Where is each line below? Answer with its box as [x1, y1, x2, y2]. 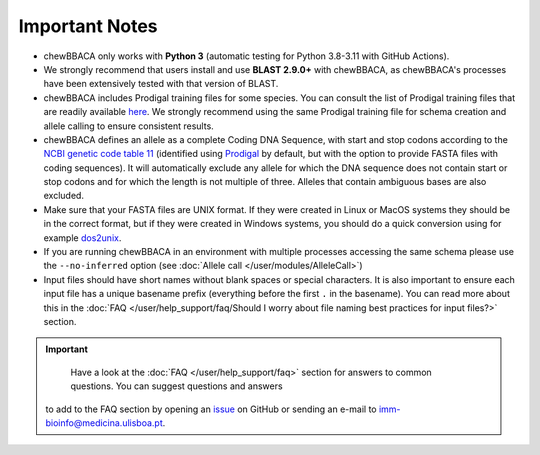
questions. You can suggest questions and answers [70, 380, 284, 392]
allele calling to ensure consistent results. [43, 120, 214, 132]
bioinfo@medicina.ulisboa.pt [45, 416, 164, 429]
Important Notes [18, 15, 159, 37]
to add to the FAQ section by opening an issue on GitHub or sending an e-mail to [45, 403, 377, 415]
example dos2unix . [43, 231, 122, 244]
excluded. [43, 190, 85, 202]
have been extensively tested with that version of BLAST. [43, 78, 279, 90]
